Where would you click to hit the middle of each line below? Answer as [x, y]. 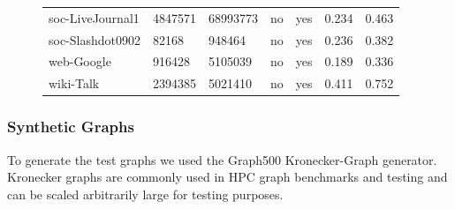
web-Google [80, 61]
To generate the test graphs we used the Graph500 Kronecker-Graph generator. [222, 159]
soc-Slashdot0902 [95, 39]
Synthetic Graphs [71, 127]
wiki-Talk [74, 83]
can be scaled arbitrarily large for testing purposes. [145, 194]
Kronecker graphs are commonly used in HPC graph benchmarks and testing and [227, 177]
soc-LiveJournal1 [94, 17]
